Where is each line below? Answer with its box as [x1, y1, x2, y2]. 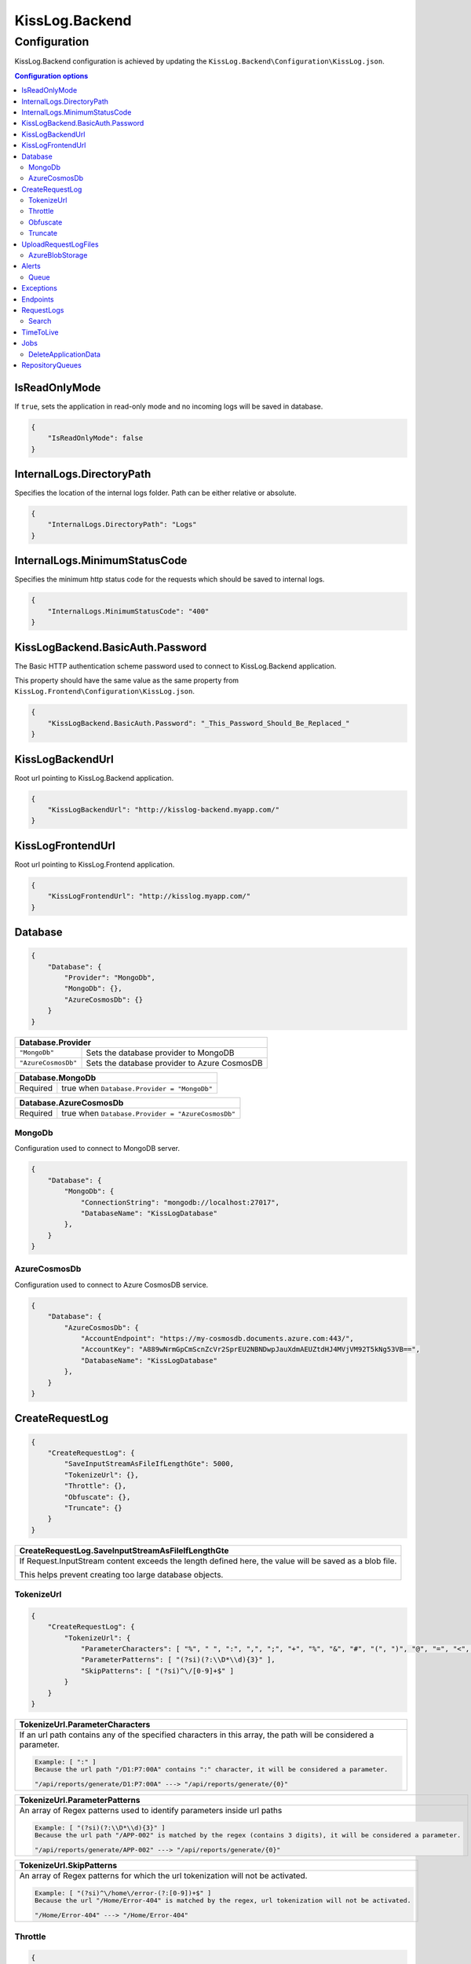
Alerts [21, 262, 41, 271]
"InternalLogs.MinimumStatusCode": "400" [47, 606, 210, 616]
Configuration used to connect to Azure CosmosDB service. [14, 1280, 209, 1289]
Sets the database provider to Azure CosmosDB [86, 1057, 263, 1068]
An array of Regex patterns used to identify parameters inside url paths [19, 1805, 283, 1816]
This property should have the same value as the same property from [14, 676, 239, 685]
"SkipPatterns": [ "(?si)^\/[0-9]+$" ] [80, 1666, 235, 1675]
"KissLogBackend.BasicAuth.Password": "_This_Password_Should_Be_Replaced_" [47, 719, 350, 727]
